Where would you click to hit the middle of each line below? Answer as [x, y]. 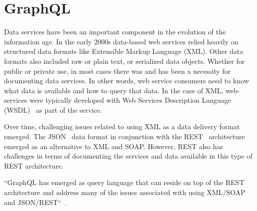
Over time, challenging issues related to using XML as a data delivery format [122, 126]
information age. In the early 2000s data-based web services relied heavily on [121, 41]
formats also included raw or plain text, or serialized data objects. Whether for [125, 61]
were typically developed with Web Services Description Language [130, 100]
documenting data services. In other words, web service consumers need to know [127, 81]
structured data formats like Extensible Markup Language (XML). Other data [124, 51]
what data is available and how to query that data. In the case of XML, [114, 90]
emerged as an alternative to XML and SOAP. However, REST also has [114, 146]
